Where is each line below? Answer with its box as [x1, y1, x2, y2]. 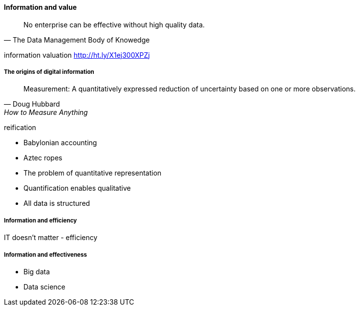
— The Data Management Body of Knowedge [4, 35, 150, 44]
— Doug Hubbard [4, 100, 60, 109]
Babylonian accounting [23, 138, 97, 147]
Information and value [4, 3, 77, 11]
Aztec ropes [23, 154, 63, 162]
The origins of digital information [4, 68, 94, 75]
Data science [23, 282, 65, 291]
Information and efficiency [4, 217, 77, 224]
